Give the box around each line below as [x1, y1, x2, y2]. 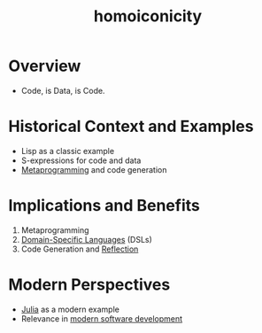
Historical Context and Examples [8, 117, 254, 136]
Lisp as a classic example [20, 145, 115, 156]
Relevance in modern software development [20, 313, 183, 324]
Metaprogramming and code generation [20, 164, 167, 174]
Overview [8, 56, 81, 76]
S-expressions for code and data [20, 155, 142, 166]
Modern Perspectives [8, 275, 171, 294]
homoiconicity [93, 6, 203, 27]
